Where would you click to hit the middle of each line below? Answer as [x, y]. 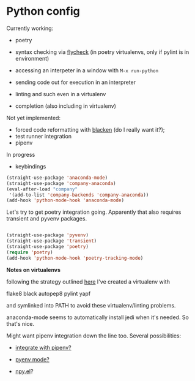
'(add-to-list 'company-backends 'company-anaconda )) [79, 195]
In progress [21, 154]
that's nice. [20, 323]
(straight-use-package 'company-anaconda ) [61, 183]
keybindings [31, 166]
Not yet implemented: [34, 118]
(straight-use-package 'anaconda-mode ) [57, 178]
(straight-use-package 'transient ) [52, 241]
